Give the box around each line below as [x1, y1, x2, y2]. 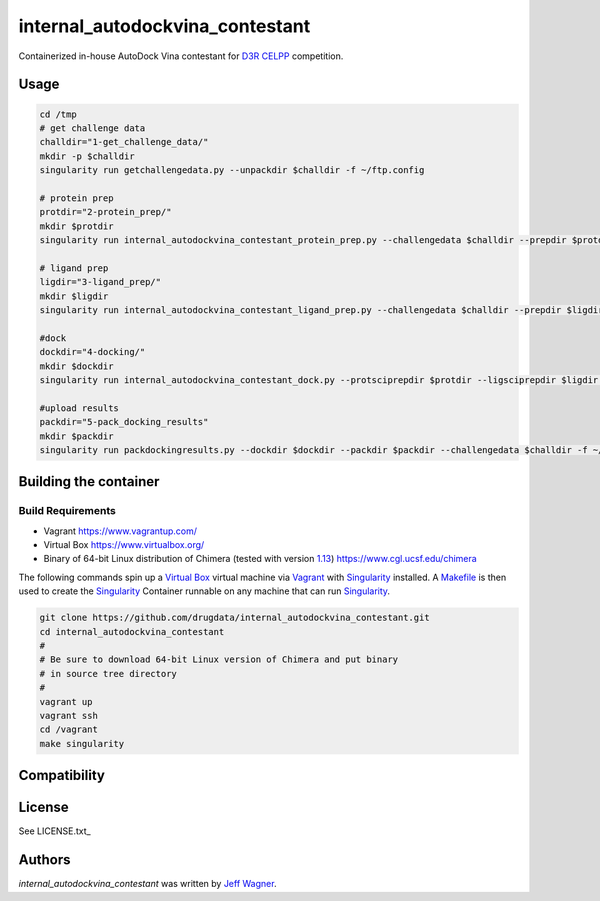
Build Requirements [18, 504, 117, 518]
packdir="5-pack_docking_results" [39, 416, 209, 428]
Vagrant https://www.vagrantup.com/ [43, 525, 198, 537]
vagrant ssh [39, 710, 99, 721]
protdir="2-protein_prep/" [39, 206, 172, 218]
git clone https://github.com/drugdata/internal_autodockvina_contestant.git [39, 612, 430, 624]
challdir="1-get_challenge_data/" [39, 136, 209, 148]
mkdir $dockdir [39, 360, 114, 372]
